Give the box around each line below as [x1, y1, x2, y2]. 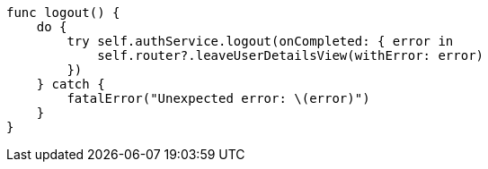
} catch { [36, 77, 105, 91]
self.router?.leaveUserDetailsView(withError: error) [97, 48, 484, 63]
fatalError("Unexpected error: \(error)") [67, 91, 370, 106]
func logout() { [6, 5, 120, 20]
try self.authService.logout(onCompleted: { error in [67, 34, 454, 48]
